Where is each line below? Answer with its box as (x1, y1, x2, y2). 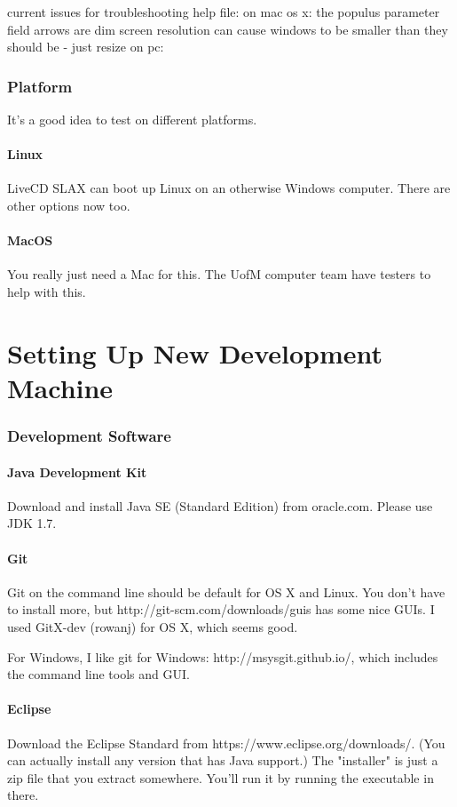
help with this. (7, 282, 86, 300)
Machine (7, 369, 114, 405)
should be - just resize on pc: (7, 37, 164, 56)
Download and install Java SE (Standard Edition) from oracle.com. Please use (7, 496, 433, 515)
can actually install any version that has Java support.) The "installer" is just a (7, 751, 438, 770)
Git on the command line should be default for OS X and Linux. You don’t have (7, 582, 445, 601)
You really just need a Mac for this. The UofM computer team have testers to (7, 265, 431, 284)
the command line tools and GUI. (7, 665, 190, 683)
